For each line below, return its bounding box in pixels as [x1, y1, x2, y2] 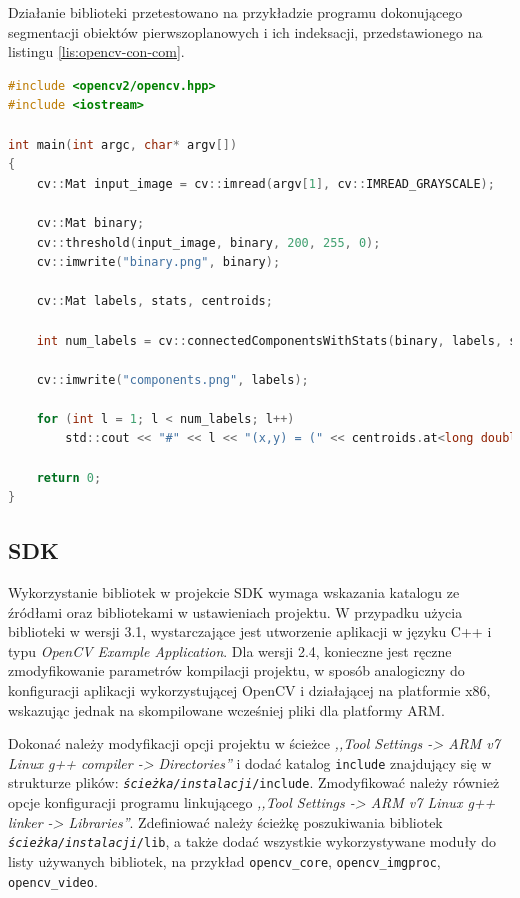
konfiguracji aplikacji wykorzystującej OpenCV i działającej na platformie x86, [8, 680, 491, 701]
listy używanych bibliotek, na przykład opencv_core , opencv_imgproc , [8, 850, 441, 871]
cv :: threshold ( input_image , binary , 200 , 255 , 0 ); [36, 235, 381, 250]
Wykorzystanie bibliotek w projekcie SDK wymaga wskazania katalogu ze [8, 582, 460, 603]
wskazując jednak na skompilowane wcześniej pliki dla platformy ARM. [8, 699, 445, 720]
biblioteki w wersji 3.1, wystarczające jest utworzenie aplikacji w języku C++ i [8, 621, 492, 642]
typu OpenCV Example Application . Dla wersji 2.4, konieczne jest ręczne [8, 640, 452, 661]
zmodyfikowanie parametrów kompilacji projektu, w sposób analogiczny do [8, 660, 465, 681]
